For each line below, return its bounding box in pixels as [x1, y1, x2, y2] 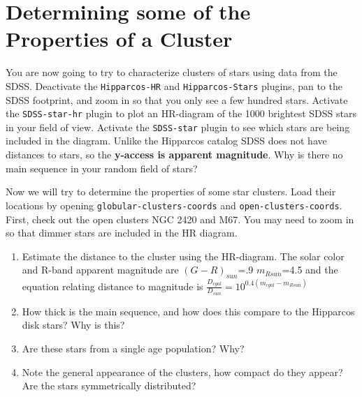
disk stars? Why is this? [22, 317, 125, 332]
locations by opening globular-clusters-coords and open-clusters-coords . [6, 197, 342, 212]
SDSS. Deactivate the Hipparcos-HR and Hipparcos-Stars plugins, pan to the [6, 78, 342, 93]
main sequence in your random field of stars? [6, 160, 198, 175]
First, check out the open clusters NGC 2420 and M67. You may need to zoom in [6, 211, 354, 226]
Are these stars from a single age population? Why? [22, 341, 245, 355]
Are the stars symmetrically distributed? [22, 378, 196, 393]
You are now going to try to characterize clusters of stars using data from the [6, 65, 338, 80]
